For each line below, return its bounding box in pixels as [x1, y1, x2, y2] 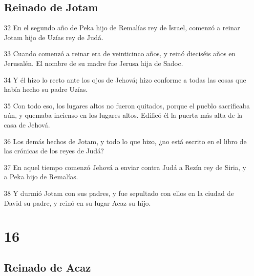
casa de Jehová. [4, 119, 50, 129]
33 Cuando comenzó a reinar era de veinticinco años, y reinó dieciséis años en [4, 48, 236, 59]
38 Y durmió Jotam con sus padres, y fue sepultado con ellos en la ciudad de [4, 188, 234, 198]
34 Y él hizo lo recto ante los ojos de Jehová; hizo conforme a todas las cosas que [4, 74, 246, 85]
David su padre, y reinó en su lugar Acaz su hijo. [4, 197, 151, 208]
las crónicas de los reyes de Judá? [4, 146, 104, 156]
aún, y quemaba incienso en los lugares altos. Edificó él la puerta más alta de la [4, 110, 243, 120]
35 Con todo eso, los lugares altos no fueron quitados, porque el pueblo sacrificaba [4, 100, 250, 110]
